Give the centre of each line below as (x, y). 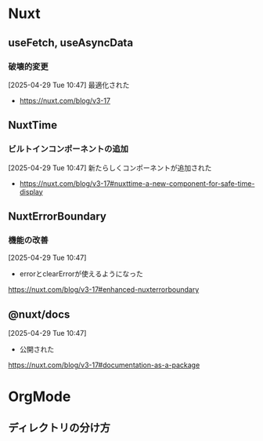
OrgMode (40, 397)
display (31, 191)
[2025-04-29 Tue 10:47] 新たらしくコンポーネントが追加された (110, 168)
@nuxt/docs (39, 314)
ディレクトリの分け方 (59, 427)
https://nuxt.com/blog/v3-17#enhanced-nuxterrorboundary (104, 290)
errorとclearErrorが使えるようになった (81, 274)
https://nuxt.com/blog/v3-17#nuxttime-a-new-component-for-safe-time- (137, 183)
